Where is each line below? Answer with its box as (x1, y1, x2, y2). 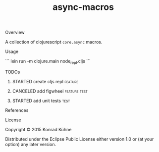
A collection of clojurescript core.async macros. (5, 39, 103, 45)
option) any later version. (5, 141, 56, 147)
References (5, 107, 29, 113)
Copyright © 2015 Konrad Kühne (5, 126, 72, 132)
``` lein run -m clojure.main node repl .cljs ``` (5, 58, 91, 65)
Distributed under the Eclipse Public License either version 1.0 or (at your (5, 136, 154, 142)
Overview (5, 29, 25, 36)
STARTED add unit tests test (12, 98, 70, 103)
